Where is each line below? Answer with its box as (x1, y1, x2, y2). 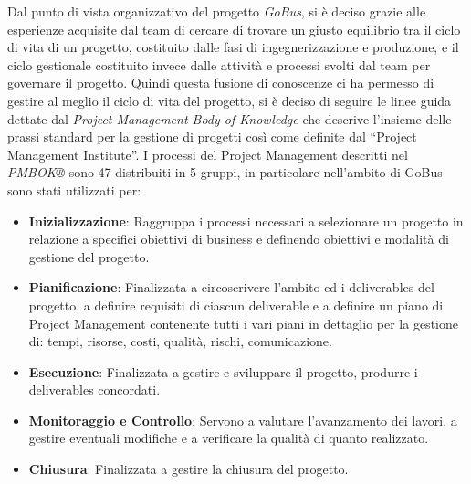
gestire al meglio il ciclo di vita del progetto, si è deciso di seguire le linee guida (7, 90, 452, 110)
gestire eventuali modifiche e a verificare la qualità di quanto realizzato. (28, 428, 429, 447)
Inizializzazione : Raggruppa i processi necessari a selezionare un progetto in (28, 211, 464, 230)
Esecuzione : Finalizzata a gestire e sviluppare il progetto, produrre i (28, 362, 418, 381)
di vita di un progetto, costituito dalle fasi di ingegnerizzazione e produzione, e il (7, 37, 459, 57)
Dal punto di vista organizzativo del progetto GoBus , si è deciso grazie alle (7, 2, 426, 20)
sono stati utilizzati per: (7, 180, 141, 199)
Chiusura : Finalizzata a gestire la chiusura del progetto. (28, 459, 349, 479)
